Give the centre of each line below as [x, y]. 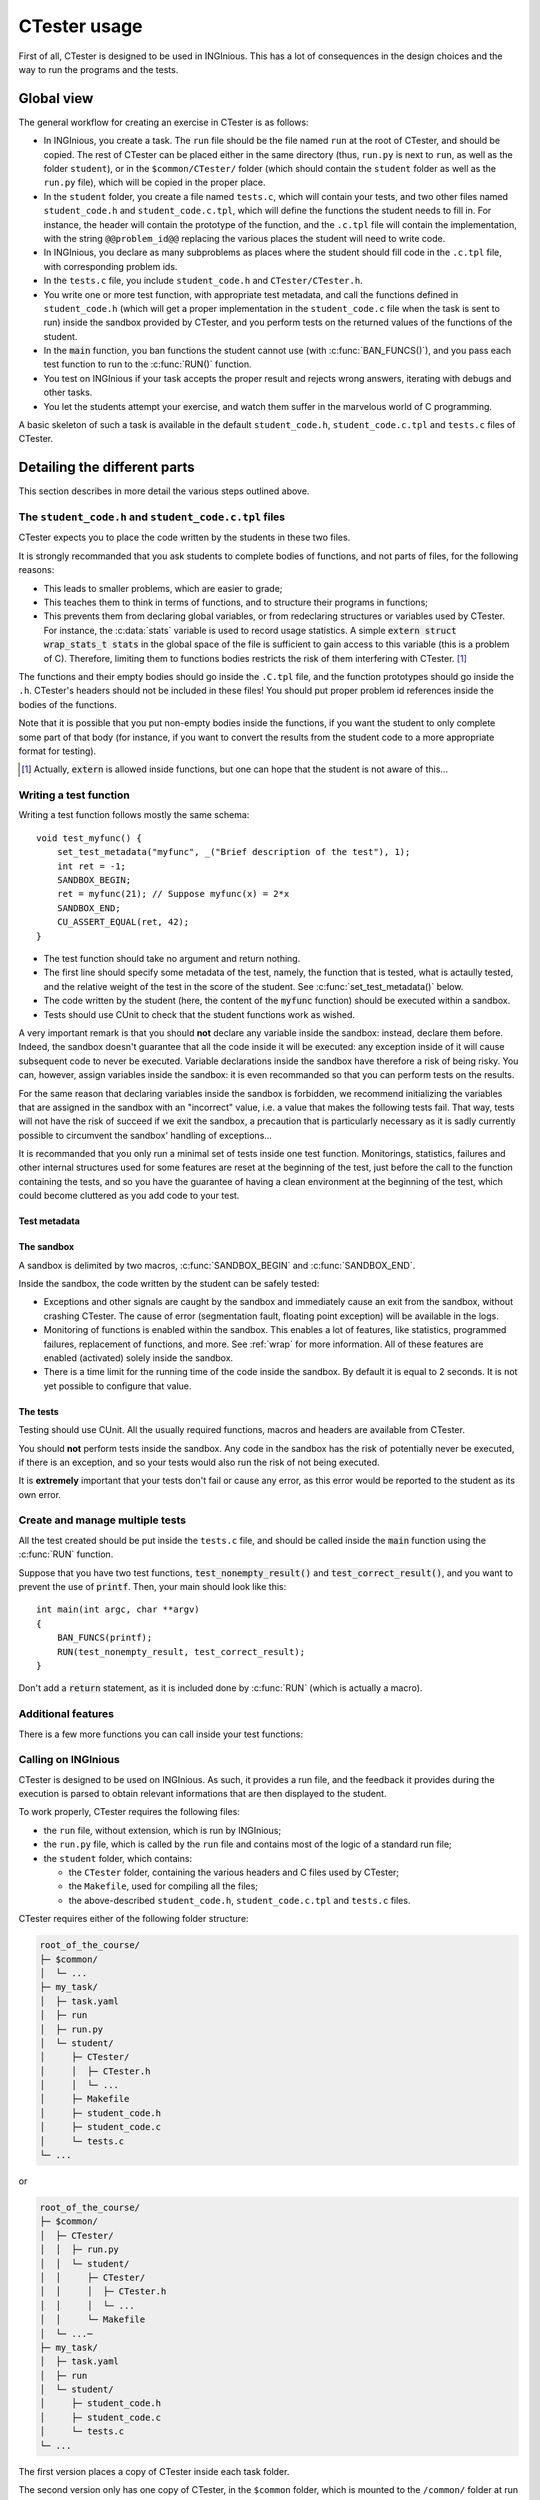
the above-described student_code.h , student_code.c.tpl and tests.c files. [239, 1900]
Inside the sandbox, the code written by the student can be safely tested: [169, 1284]
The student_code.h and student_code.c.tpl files [151, 517]
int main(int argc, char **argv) [118, 1609]
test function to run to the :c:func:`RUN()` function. [147, 364]
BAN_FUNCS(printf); [104, 1638]
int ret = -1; [91, 866]
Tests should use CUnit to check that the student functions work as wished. [199, 1014]
